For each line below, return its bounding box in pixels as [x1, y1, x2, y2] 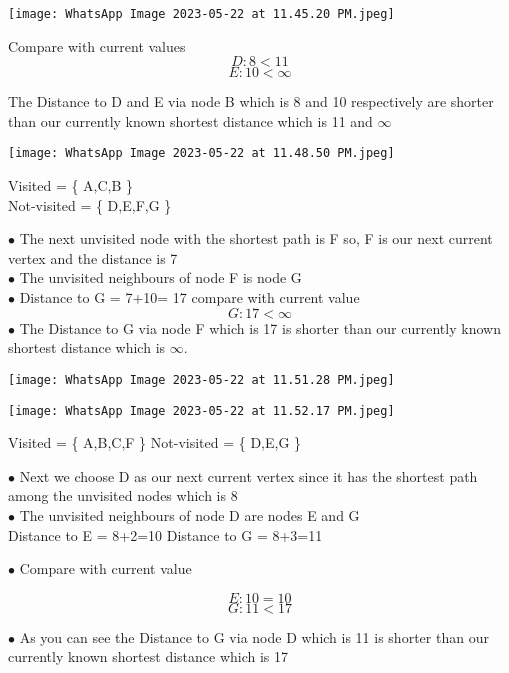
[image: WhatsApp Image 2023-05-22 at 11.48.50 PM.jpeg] [8, 146, 395, 161]
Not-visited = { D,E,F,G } [8, 194, 172, 215]
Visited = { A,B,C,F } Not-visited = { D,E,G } [8, 432, 302, 453]
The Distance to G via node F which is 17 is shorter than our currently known [19, 317, 501, 338]
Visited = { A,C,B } [8, 175, 134, 196]
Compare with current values [8, 35, 186, 56]
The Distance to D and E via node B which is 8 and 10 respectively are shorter [8, 91, 494, 112]
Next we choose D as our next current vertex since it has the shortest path [19, 465, 478, 486]
